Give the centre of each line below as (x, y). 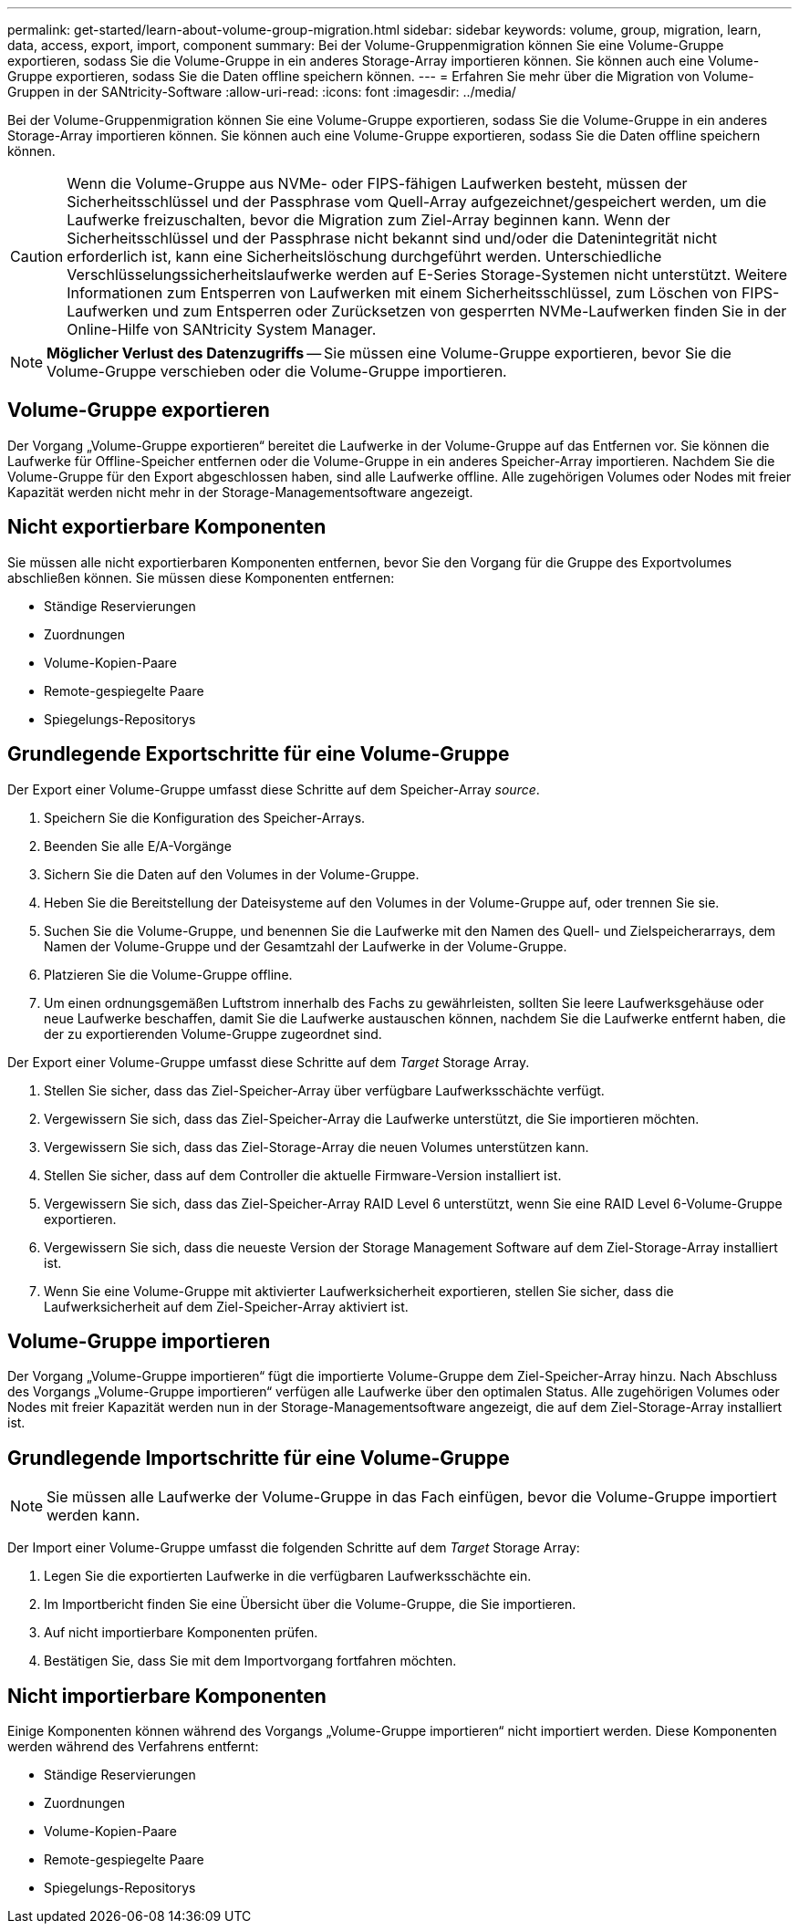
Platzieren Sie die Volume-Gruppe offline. (168, 974)
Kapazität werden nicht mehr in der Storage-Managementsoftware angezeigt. (240, 492)
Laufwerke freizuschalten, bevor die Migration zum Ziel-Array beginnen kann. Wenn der (368, 220)
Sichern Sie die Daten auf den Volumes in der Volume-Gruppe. (232, 874)
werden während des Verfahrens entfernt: (133, 1747)
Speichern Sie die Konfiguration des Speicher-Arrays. (205, 817)
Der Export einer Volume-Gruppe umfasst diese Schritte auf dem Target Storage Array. (269, 1062)
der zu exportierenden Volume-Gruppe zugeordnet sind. (213, 1033)
